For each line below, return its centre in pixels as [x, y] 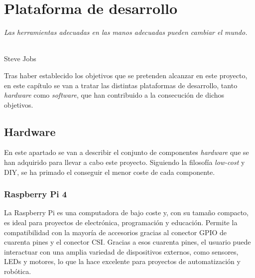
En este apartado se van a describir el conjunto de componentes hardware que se [127, 152]
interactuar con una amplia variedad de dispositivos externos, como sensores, [121, 251]
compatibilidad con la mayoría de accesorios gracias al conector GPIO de [116, 232]
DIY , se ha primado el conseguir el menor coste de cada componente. [110, 172]
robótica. [18, 271]
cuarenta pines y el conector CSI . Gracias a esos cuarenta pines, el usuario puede [127, 242]
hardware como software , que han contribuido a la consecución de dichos [114, 95]
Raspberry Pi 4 [36, 194]
